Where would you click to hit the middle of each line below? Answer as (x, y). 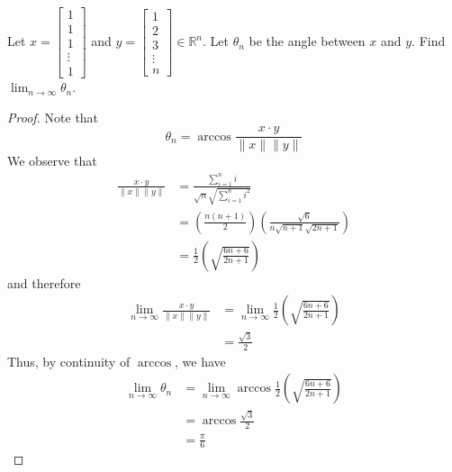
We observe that (52, 161)
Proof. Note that (53, 117)
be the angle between (307, 41)
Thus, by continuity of (69, 361)
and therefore (44, 282)
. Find (429, 41)
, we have (200, 361)
